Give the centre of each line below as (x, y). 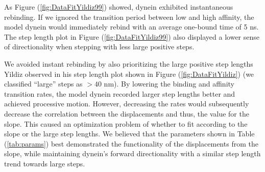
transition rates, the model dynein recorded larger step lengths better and (120, 93)
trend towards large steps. (45, 163)
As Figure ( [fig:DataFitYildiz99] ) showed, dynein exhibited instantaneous (119, 7)
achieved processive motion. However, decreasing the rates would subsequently (127, 104)
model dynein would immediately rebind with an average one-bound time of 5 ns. (131, 27)
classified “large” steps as (43, 84)
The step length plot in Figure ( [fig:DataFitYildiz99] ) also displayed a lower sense (132, 36)
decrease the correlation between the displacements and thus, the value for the (127, 113)
